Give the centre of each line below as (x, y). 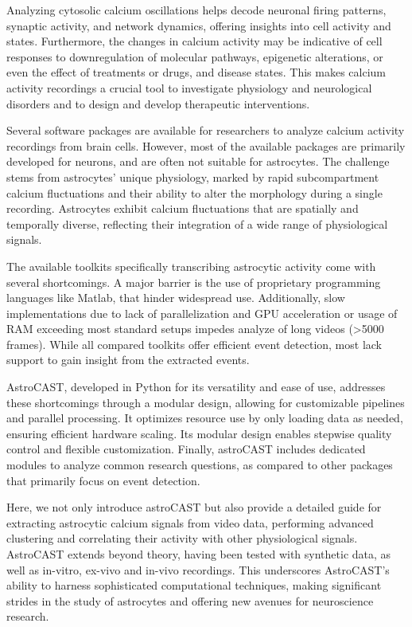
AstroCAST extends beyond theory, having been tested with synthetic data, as (199, 554)
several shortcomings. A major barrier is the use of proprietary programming (194, 282)
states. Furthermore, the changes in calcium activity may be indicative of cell (194, 41)
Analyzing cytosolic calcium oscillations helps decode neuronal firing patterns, (196, 10)
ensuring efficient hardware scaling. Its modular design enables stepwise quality (199, 433)
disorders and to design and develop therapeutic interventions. (158, 103)
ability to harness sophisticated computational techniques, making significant (194, 585)
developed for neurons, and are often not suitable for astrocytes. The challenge (198, 161)
